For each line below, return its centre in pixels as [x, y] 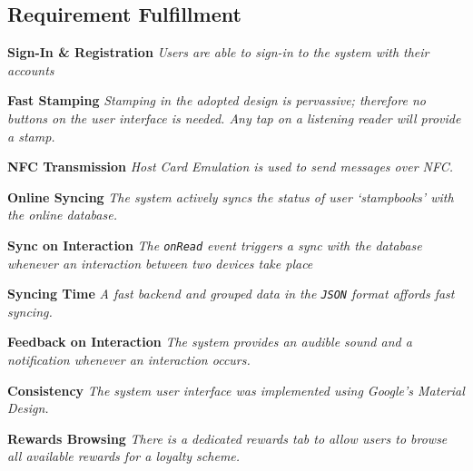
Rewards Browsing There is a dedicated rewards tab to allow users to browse [227, 438]
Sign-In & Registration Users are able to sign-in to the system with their [218, 52]
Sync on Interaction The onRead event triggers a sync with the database [215, 245]
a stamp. [31, 136]
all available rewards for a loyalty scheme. [124, 456]
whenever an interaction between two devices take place [160, 263]
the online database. [62, 215]
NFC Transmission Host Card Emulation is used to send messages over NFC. [231, 167]
